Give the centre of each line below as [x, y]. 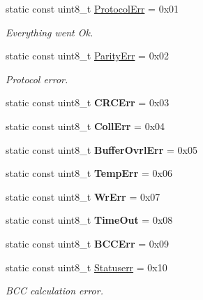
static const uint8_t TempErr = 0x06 [89, 173]
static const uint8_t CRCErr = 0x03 [88, 102]
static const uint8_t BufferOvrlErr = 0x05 [101, 149]
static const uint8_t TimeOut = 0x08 [89, 220]
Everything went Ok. [50, 32]
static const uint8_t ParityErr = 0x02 [88, 56]
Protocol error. [37, 79]
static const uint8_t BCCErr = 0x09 [88, 243]
